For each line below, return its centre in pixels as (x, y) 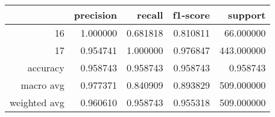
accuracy (46, 67)
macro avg (43, 85)
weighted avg (37, 102)
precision (95, 15)
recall (150, 15)
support (247, 15)
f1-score (191, 15)
